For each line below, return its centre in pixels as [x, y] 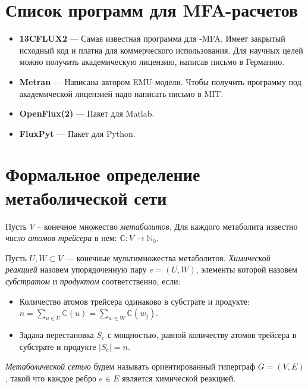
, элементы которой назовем [246, 269]
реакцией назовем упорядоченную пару [76, 269]
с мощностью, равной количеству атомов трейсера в [202, 334]
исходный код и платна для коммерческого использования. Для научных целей [161, 50]
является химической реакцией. [179, 378]
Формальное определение [103, 174]
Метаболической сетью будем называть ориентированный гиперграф [131, 366]
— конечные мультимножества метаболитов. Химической [168, 257]
